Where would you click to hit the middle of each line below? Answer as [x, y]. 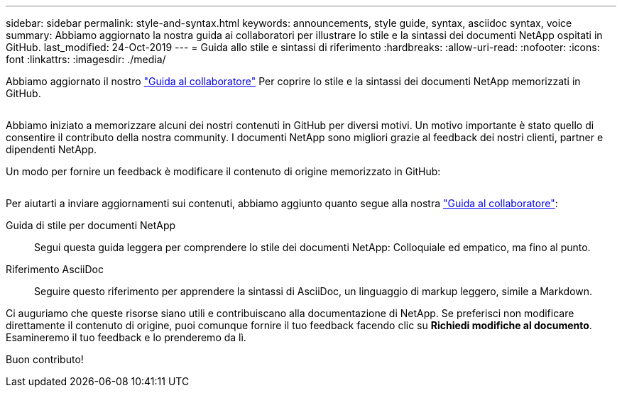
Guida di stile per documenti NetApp [91, 225]
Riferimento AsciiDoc [55, 269]
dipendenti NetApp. [51, 149]
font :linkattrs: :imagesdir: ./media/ [86, 59]
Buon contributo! [45, 359]
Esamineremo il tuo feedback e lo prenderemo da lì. [126, 337]
